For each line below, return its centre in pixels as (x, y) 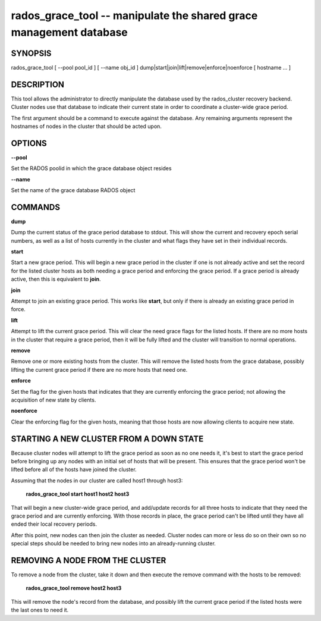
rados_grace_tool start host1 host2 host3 (78, 494)
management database (69, 32)
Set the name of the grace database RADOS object (73, 190)
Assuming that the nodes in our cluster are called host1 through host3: (97, 480)
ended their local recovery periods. (54, 524)
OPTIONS (29, 143)
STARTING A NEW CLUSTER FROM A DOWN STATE (107, 439)
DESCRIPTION (38, 84)
